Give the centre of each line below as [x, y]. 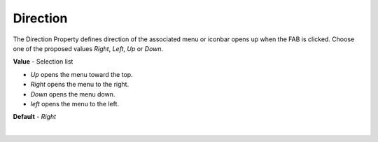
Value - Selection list [43, 62]
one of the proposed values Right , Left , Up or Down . [88, 48]
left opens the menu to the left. [75, 104]
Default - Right [34, 117]
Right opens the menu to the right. [80, 85]
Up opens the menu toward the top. [82, 74]
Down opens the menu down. [73, 94]
